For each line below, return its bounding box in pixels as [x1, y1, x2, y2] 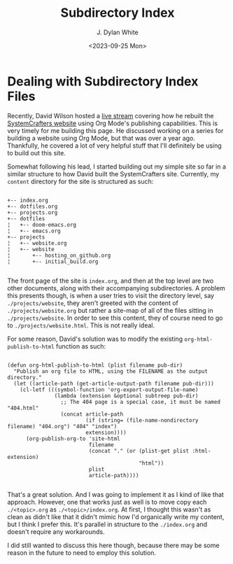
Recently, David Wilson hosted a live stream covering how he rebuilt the [7, 111, 214, 120]
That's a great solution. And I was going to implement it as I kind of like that [7, 490, 224, 498]
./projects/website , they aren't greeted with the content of [7, 299, 178, 307]
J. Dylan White [97, 28, 139, 36]
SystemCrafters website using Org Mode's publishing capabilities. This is [7, 119, 218, 127]
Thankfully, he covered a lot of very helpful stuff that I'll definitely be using [7, 141, 222, 150]
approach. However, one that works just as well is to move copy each [7, 498, 207, 506]
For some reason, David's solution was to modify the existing [7, 334, 183, 343]
